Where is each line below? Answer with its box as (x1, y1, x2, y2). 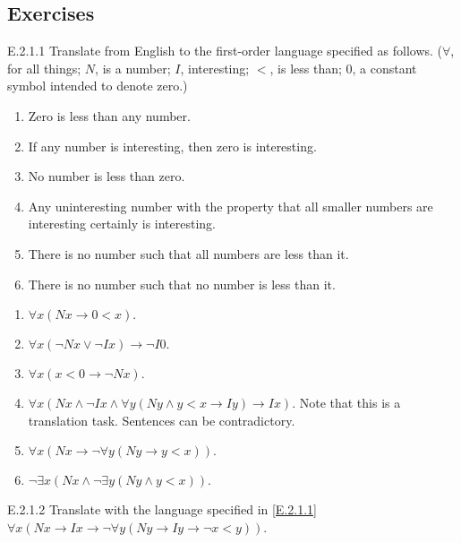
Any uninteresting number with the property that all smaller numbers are (28, 196, 433, 215)
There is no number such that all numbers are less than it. (28, 244, 349, 263)
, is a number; (95, 58, 171, 77)
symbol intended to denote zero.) (7, 76, 188, 95)
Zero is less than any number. (28, 106, 191, 125)
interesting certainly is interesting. (28, 214, 216, 233)
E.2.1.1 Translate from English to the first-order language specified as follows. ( (7, 41, 443, 60)
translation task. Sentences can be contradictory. (28, 410, 295, 429)
